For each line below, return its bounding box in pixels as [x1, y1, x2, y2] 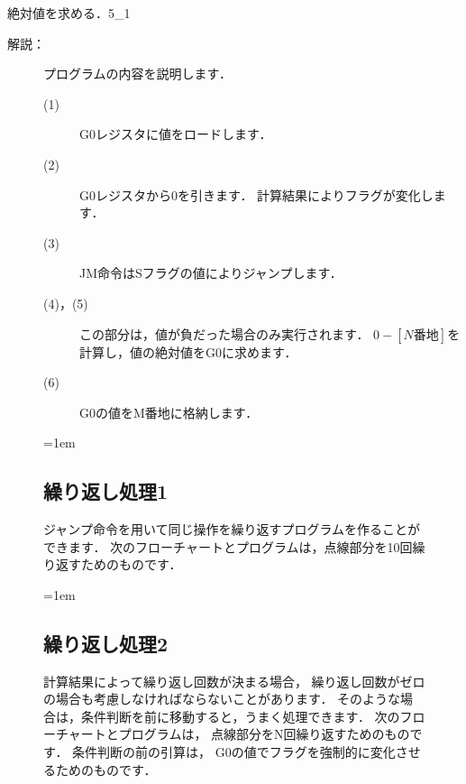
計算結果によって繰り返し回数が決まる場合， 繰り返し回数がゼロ [43, 671, 425, 690]
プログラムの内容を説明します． [43, 64, 233, 83]
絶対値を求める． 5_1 [7, 4, 131, 22]
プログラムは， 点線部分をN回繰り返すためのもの [118, 724, 410, 743]
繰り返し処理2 [43, 629, 169, 657]
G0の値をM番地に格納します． [79, 402, 259, 421]
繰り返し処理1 [43, 477, 169, 505]
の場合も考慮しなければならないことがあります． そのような [43, 689, 401, 708]
